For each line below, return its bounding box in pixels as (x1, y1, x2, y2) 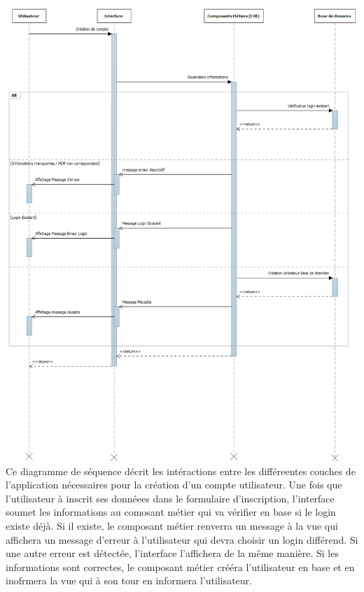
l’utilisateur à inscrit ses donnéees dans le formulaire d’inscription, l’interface (6, 491, 335, 505)
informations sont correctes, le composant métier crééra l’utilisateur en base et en (6, 559, 355, 574)
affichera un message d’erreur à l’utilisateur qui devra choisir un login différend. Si (6, 532, 358, 547)
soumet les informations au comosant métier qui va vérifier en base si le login (6, 505, 336, 519)
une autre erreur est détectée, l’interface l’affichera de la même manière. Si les (6, 546, 339, 561)
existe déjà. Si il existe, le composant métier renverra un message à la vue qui (6, 518, 338, 533)
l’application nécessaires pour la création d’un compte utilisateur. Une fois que (6, 477, 342, 492)
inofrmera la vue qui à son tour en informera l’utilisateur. (6, 573, 252, 588)
